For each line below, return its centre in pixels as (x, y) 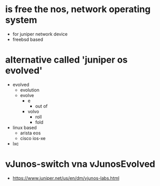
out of (41, 106)
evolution (30, 90)
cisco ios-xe (33, 138)
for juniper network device (40, 34)
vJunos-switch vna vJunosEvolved (80, 164)
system (21, 20)
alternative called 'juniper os (66, 60)
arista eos (31, 133)
